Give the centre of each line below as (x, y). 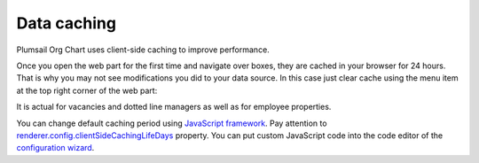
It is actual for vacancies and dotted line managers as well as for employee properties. (174, 107)
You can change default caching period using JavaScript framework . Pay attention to (172, 123)
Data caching (67, 23)
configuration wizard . (55, 148)
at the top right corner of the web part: (87, 90)
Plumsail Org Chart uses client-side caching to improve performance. (143, 50)
